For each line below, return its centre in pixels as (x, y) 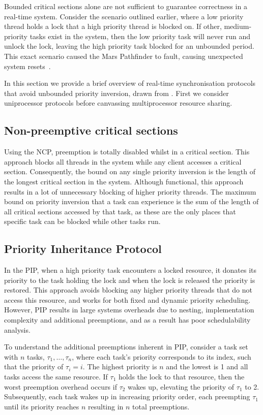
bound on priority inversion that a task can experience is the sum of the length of (131, 201)
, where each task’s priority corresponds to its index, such (162, 356)
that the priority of (34, 366)
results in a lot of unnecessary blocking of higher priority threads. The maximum (130, 191)
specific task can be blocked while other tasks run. (82, 221)
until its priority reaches (42, 406)
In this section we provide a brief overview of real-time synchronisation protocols (130, 83)
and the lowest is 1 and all (207, 366)
